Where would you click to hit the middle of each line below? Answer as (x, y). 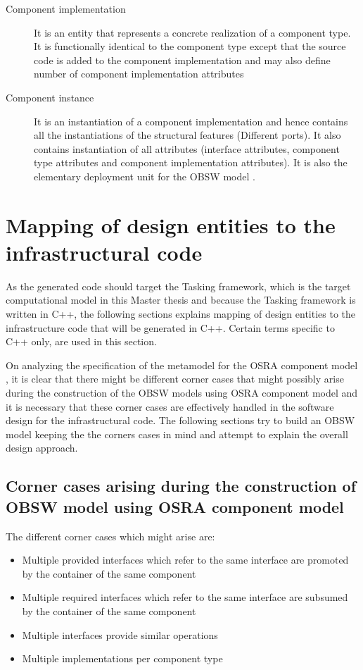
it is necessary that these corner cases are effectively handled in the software (170, 406)
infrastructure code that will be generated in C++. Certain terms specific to (170, 327)
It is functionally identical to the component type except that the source (190, 46)
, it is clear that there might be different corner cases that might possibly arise (175, 379)
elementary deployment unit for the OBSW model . (145, 176)
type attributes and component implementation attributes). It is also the (191, 162)
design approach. (42, 448)
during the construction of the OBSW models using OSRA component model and (182, 392)
